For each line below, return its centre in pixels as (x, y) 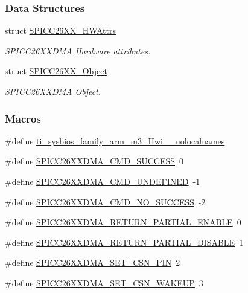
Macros (23, 118)
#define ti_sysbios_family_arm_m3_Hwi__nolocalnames (115, 140)
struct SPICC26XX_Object (56, 71)
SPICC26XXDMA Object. (53, 91)
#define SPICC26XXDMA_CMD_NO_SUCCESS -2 (105, 201)
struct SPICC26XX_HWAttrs (60, 31)
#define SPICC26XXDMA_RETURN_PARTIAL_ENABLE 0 (123, 222)
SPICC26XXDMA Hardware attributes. (78, 50)
